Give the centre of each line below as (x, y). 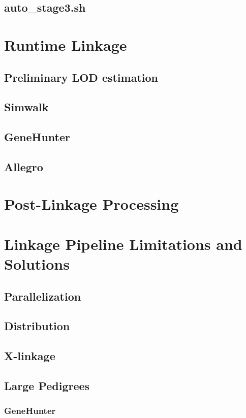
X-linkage (30, 356)
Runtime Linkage (66, 44)
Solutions (37, 264)
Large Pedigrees (47, 385)
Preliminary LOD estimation (81, 77)
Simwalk (26, 107)
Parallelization (43, 296)
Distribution (37, 326)
